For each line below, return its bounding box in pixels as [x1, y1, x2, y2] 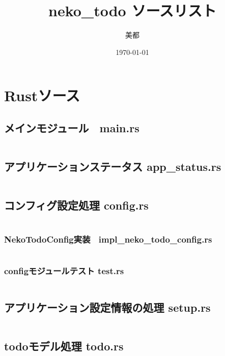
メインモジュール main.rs [4, 120, 139, 135]
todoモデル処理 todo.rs [4, 338, 124, 354]
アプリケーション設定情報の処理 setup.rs [4, 299, 211, 315]
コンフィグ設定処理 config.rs [4, 197, 149, 213]
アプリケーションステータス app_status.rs [4, 159, 221, 174]
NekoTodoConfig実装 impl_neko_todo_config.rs [4, 233, 212, 246]
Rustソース [4, 85, 80, 106]
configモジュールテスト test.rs [4, 264, 124, 277]
